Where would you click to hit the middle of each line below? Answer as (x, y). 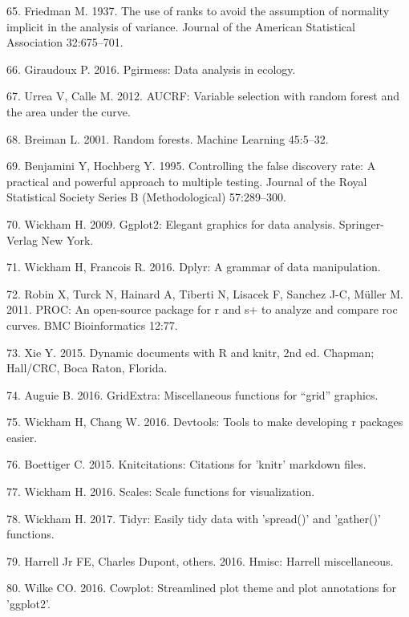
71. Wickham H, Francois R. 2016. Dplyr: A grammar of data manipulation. (194, 267)
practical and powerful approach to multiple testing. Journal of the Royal (187, 181)
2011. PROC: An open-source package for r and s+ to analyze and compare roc (202, 309)
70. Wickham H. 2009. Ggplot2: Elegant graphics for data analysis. (171, 223)
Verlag (22, 239)
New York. (67, 239)
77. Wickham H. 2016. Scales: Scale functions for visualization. (161, 491)
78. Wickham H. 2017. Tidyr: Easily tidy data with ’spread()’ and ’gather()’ (194, 518)
